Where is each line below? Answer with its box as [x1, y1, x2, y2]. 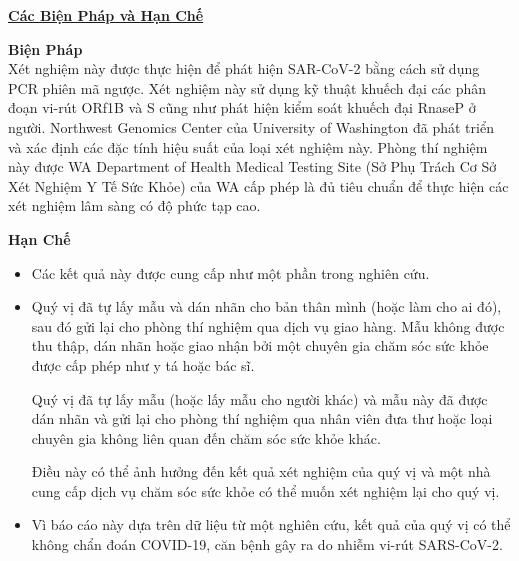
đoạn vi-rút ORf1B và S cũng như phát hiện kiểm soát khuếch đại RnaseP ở [8, 97, 476, 118]
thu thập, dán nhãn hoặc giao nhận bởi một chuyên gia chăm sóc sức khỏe [31, 335, 489, 356]
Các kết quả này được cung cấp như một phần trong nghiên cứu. [31, 262, 430, 283]
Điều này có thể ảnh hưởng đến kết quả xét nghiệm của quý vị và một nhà [31, 461, 491, 482]
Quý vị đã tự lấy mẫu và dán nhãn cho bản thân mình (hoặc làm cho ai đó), [31, 296, 502, 317]
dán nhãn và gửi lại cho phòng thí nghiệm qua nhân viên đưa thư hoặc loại [31, 408, 493, 429]
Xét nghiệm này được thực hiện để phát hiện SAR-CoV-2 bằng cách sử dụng [8, 58, 480, 79]
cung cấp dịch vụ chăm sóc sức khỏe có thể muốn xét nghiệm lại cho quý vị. [31, 480, 500, 501]
